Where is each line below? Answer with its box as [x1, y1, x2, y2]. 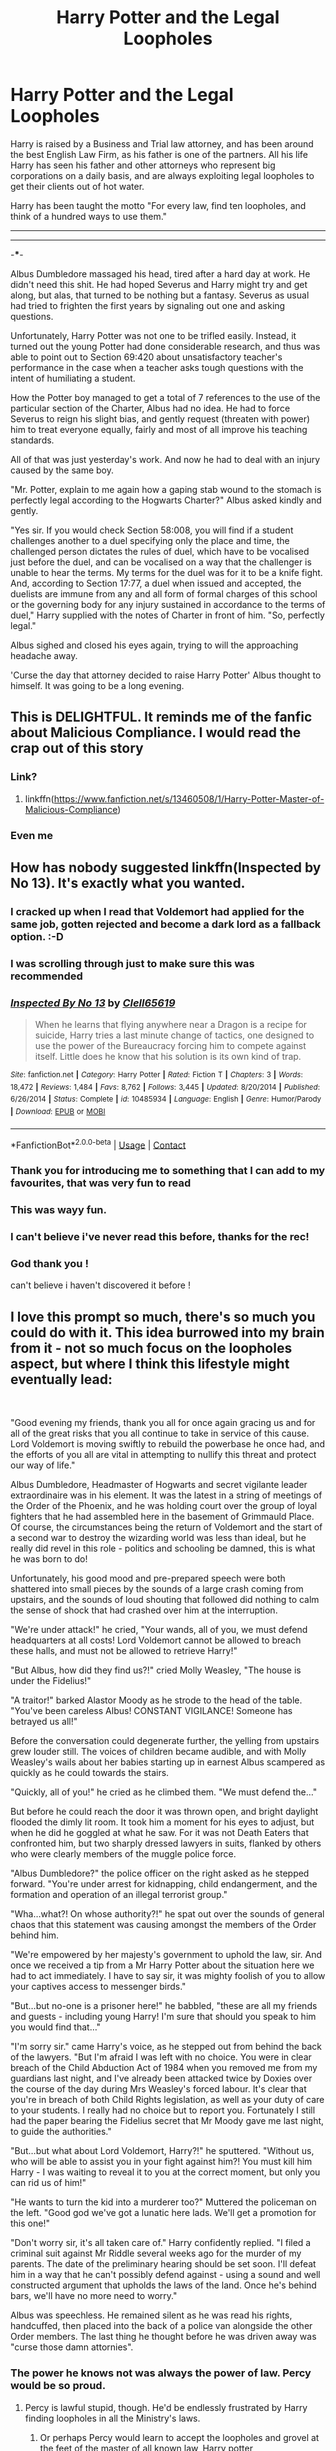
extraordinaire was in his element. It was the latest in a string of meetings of [10, 1489, 323, 1501]
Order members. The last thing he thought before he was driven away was [10, 2331, 317, 2343]
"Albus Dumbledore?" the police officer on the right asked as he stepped [10, 1867, 310, 1880]
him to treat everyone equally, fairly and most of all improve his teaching [10, 423, 308, 435]
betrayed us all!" [10, 1716, 78, 1728]
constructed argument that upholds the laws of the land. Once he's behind [10, 2279, 317, 2291]
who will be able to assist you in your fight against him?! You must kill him [10, 2156, 313, 2168]
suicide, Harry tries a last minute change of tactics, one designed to [34, 1029, 315, 1041]
